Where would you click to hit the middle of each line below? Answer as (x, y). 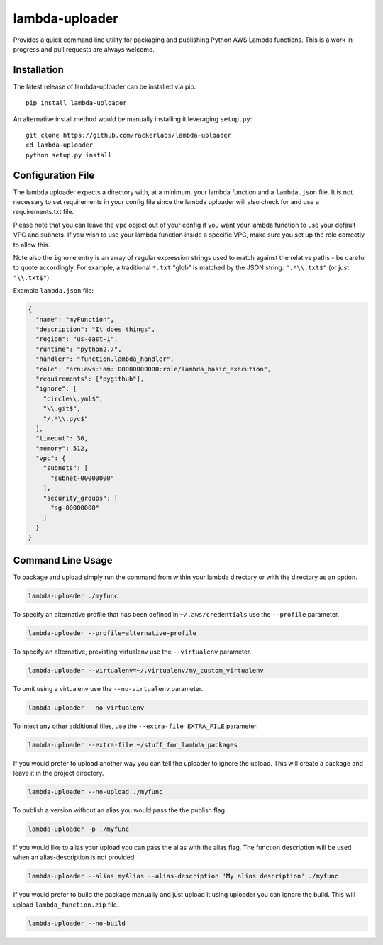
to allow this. (32, 245)
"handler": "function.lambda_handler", (105, 359)
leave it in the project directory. (59, 773)
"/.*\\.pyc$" (66, 419)
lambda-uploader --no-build (77, 923)
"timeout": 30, (62, 438)
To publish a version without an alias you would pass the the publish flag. (120, 810)
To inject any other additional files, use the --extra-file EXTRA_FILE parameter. (135, 726)
